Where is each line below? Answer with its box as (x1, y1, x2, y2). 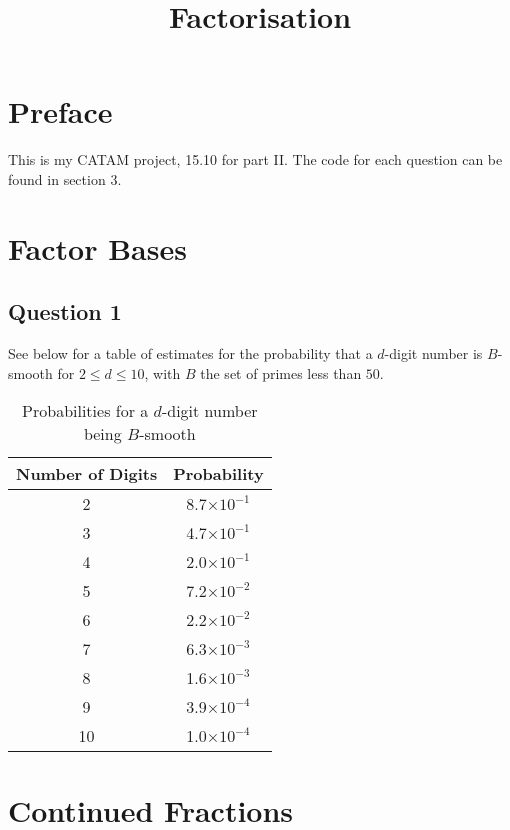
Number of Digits (16, 462, 158, 486)
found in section (8, 168, 106, 189)
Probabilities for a (22, 399, 149, 423)
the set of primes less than (200, 362, 362, 383)
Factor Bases (8, 227, 187, 268)
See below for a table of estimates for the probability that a (8, 343, 373, 364)
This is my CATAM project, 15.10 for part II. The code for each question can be (8, 149, 503, 170)
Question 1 (8, 296, 122, 327)
